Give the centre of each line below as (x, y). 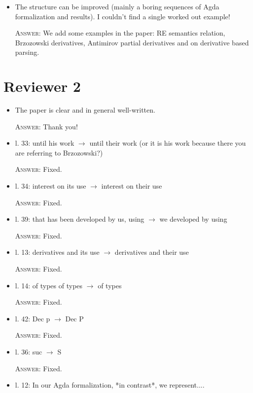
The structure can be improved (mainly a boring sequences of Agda (117, 6)
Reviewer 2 (42, 86)
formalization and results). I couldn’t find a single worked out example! (123, 16)
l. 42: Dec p (33, 318)
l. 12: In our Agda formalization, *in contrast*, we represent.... (110, 385)
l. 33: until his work (45, 143)
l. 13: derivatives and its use (57, 252)
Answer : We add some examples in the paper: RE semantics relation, (120, 33)
